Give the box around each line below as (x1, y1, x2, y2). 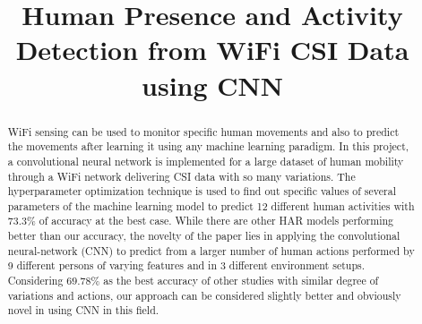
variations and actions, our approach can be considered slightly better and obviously (7, 287, 401, 303)
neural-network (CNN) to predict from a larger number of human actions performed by (7, 243, 415, 258)
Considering (7, 273, 64, 288)
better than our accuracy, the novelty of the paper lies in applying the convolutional (7, 228, 400, 243)
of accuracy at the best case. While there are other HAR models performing (39, 213, 394, 228)
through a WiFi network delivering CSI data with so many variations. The (7, 168, 356, 183)
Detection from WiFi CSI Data (15, 31, 409, 68)
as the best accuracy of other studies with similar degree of (103, 273, 379, 288)
